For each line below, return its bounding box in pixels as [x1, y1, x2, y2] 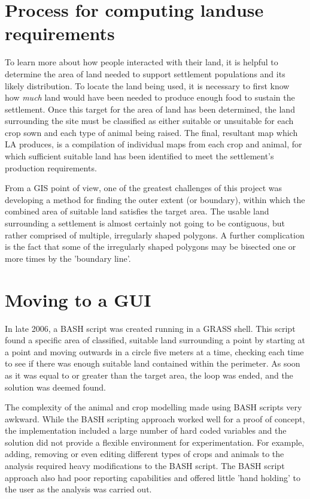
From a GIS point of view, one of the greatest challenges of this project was [5, 182, 282, 194]
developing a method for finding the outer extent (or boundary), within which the [5, 193, 305, 205]
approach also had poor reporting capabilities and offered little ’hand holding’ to [5, 471, 300, 483]
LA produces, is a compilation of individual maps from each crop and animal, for [5, 138, 302, 150]
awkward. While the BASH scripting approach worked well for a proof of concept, [5, 412, 305, 425]
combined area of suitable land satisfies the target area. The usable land [5, 205, 269, 217]
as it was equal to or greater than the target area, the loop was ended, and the [5, 368, 293, 381]
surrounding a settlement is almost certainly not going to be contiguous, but [5, 217, 285, 229]
